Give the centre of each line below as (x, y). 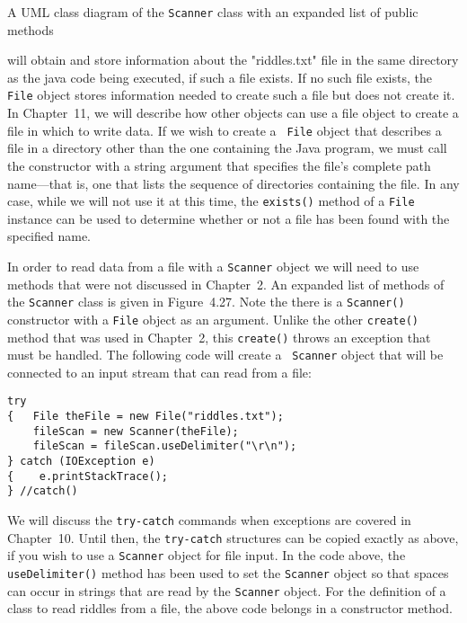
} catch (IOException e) (81, 462)
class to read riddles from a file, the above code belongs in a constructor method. (230, 608)
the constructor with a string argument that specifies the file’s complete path (219, 165)
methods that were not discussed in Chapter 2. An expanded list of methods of (226, 284)
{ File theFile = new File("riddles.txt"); (145, 417)
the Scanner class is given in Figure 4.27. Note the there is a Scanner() (206, 302)
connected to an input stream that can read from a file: (159, 372)
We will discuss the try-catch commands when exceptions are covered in (209, 520)
